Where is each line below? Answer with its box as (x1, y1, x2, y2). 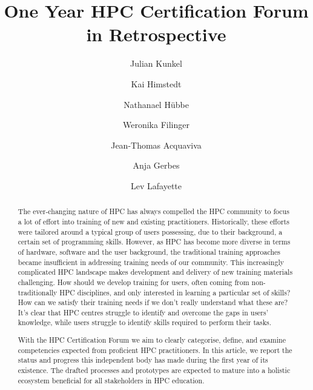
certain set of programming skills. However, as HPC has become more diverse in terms (18, 237, 291, 247)
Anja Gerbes (133, 159, 180, 172)
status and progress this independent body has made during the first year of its (18, 355, 268, 365)
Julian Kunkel (130, 57, 182, 70)
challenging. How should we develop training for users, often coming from (18, 277, 249, 287)
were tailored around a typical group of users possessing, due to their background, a (18, 226, 283, 237)
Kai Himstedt (131, 77, 182, 90)
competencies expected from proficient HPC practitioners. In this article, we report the (18, 345, 292, 355)
